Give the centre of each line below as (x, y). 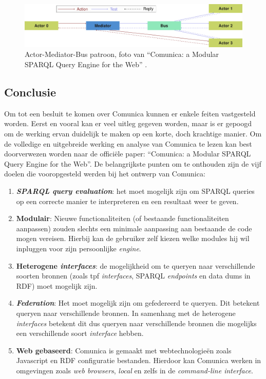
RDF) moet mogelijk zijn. (57, 285)
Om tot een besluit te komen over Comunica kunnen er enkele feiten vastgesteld (130, 113)
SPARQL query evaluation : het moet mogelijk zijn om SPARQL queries (135, 191)
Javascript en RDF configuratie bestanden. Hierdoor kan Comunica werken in (139, 360)
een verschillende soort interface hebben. (80, 333)
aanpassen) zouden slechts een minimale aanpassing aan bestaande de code (134, 228)
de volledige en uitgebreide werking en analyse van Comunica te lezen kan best (128, 143)
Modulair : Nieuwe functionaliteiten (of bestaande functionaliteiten (122, 218)
